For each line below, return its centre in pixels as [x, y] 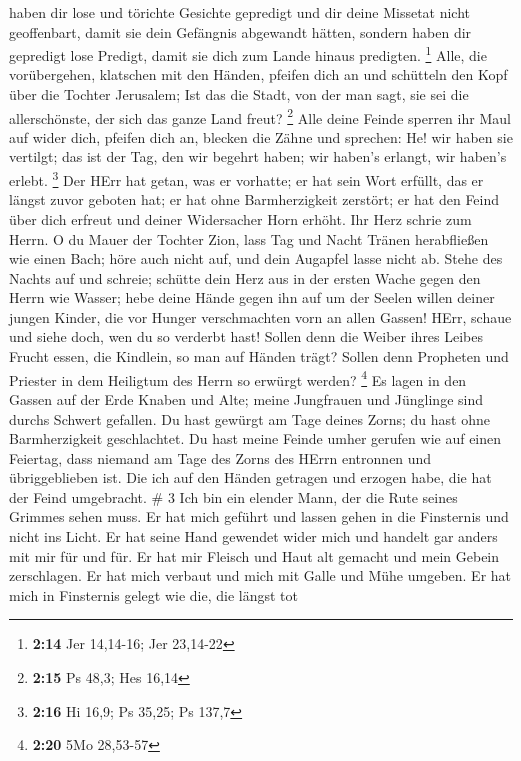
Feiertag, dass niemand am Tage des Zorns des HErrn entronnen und [220, 457]
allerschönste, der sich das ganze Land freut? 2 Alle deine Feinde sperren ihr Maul [260, 116]
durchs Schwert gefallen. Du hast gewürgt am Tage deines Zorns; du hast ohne [249, 418]
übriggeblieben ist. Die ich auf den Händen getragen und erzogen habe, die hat [250, 477]
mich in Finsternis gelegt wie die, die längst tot [154, 594]
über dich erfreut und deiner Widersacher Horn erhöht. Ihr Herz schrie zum [240, 218]
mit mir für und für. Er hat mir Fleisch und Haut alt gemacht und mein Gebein [254, 555]
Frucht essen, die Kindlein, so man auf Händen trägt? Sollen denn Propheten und [259, 356]
